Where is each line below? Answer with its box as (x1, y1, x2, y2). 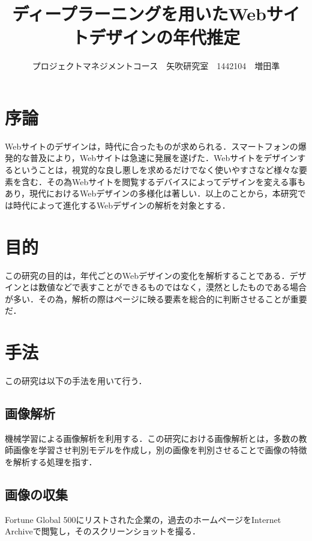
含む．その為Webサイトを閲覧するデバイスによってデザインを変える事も (21, 175, 306, 188)
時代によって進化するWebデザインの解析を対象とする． (13, 198, 230, 211)
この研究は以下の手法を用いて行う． (5, 374, 147, 387)
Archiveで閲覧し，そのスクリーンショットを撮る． (5, 525, 201, 537)
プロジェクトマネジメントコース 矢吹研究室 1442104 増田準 (32, 60, 280, 72)
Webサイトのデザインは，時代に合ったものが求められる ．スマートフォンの (5, 139, 298, 152)
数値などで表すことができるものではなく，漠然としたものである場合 (38, 281, 307, 293)
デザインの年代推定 (88, 25, 240, 49)
